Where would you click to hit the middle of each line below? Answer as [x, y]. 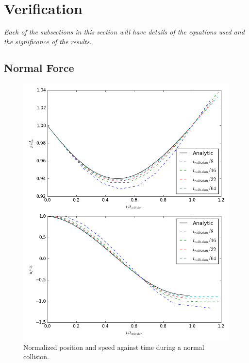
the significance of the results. [48, 41]
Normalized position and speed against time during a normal [114, 347]
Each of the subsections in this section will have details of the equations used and [124, 32]
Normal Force [39, 67]
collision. [36, 356]
